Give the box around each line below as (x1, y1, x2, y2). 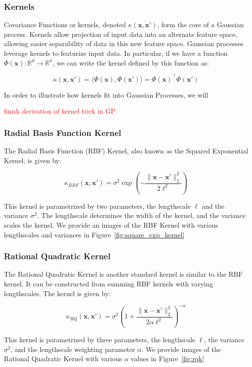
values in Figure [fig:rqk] (130, 353, 205, 364)
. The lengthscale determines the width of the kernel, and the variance (37, 210, 246, 220)
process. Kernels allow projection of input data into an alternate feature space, (4, 29, 237, 39)
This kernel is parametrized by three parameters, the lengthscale (4, 334, 195, 345)
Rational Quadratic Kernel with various (4, 353, 122, 364)
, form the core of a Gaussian (157, 19, 244, 30)
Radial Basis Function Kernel (4, 126, 122, 138)
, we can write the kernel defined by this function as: (52, 57, 209, 67)
